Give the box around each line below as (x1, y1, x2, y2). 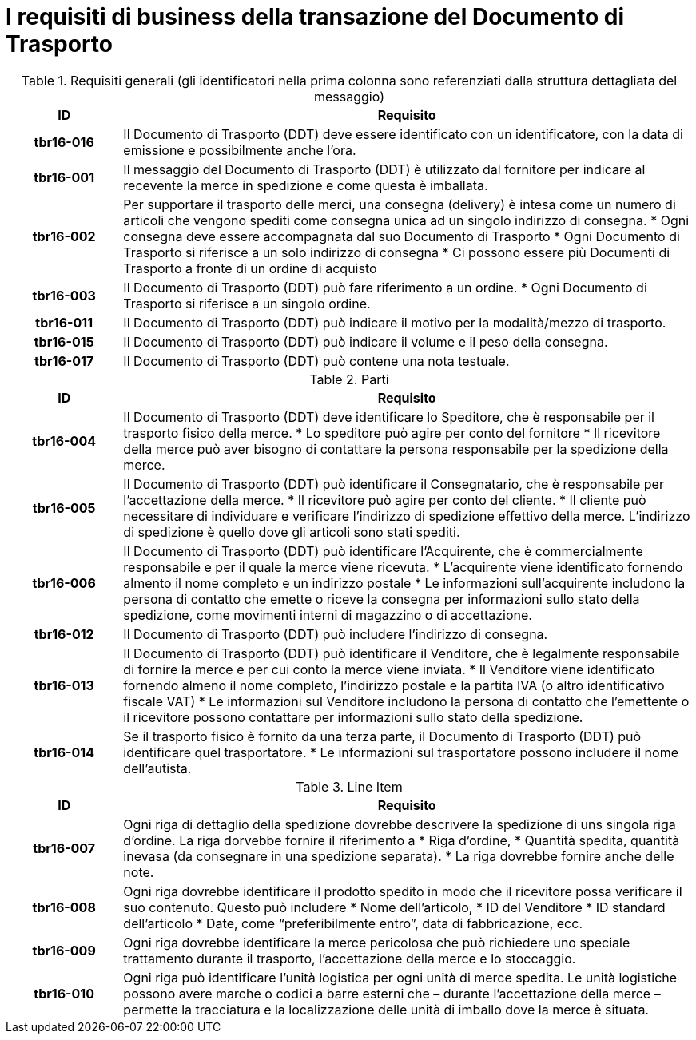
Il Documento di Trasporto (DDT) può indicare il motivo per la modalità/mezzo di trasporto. (123, 314, 666, 331)
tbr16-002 (32, 228, 96, 244)
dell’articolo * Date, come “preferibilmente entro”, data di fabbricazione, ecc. (123, 915, 583, 931)
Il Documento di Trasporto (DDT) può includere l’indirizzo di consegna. (123, 625, 548, 642)
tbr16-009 (32, 942, 96, 959)
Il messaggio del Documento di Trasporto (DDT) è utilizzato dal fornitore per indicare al (123, 161, 646, 177)
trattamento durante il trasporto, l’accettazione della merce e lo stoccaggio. (123, 950, 576, 967)
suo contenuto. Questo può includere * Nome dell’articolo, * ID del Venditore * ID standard (123, 899, 666, 915)
